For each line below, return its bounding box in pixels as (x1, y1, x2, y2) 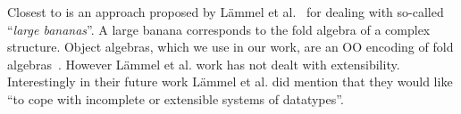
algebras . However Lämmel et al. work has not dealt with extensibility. (7, 54, 400, 73)
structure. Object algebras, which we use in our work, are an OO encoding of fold (7, 37, 454, 56)
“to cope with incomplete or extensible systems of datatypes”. (7, 89, 344, 108)
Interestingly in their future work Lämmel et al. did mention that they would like (7, 72, 453, 91)
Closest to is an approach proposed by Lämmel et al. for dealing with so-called (7, 3, 444, 20)
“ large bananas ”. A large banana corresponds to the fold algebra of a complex (7, 20, 431, 38)
